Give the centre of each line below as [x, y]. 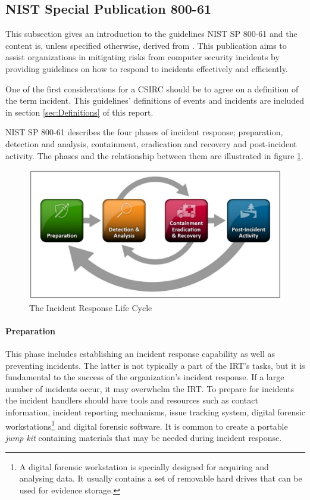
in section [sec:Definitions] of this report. [79, 112]
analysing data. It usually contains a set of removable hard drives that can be [161, 478]
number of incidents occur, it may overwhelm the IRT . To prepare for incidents [150, 388]
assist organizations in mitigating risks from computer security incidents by [143, 57]
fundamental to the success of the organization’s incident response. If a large [145, 377]
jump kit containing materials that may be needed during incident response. [144, 437]
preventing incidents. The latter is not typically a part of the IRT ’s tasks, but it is [155, 365]
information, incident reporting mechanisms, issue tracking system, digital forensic [155, 412]
